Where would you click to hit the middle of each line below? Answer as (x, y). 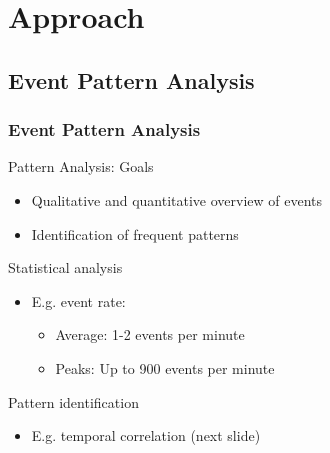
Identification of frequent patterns (135, 233)
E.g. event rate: (78, 300)
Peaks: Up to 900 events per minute (165, 367)
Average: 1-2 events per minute (150, 334)
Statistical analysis (65, 267)
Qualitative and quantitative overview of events (177, 199)
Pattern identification (73, 401)
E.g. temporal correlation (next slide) (146, 435)
